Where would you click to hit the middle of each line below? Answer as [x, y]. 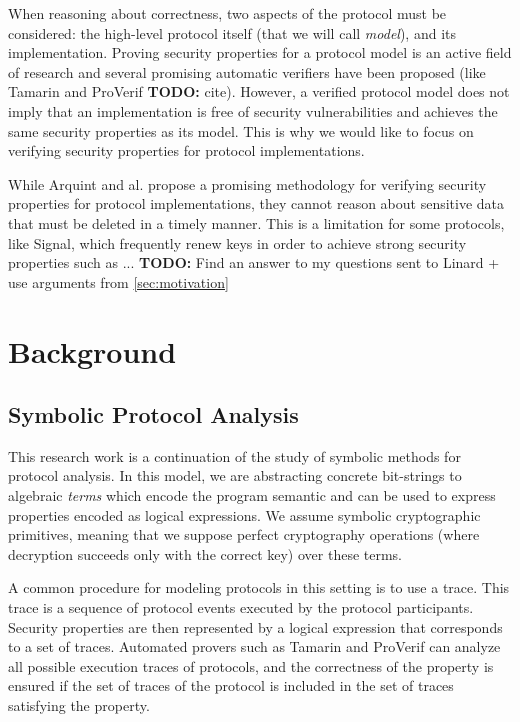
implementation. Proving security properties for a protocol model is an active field [260, 52]
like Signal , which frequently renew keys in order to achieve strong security [237, 242]
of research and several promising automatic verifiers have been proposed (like [247, 71]
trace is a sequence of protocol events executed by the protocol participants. [241, 607]
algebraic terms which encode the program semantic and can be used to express [252, 495]
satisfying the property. [79, 705]
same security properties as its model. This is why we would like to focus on [241, 130]
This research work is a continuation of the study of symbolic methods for [234, 455]
